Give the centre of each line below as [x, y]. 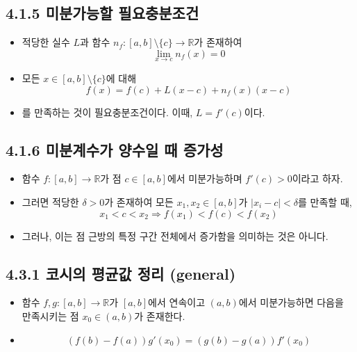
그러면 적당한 [50, 202]
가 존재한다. [160, 315]
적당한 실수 [46, 42]
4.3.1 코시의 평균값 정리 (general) [121, 273]
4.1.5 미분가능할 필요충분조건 [102, 13]
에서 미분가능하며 [205, 178]
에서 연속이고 [177, 302]
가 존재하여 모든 [139, 202]
